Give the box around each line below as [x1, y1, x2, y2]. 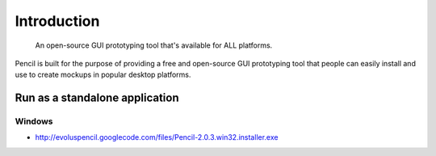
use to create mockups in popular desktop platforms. [15, 70, 191, 80]
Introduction [15, 12, 100, 30]
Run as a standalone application [15, 91, 179, 105]
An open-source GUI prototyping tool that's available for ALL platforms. [35, 40, 273, 50]
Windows [15, 116, 53, 127]
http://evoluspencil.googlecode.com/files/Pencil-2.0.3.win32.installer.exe [35, 133, 279, 142]
